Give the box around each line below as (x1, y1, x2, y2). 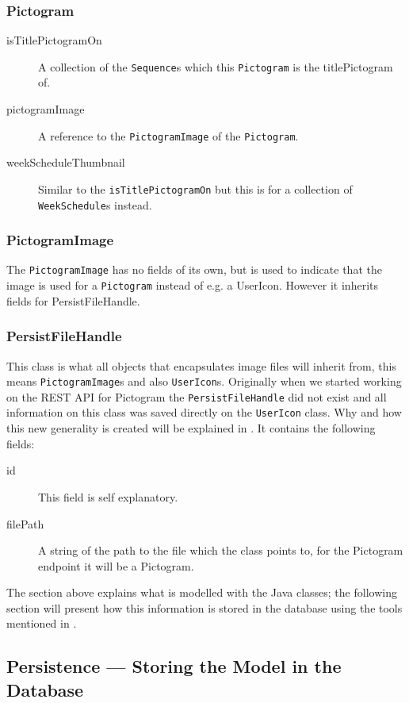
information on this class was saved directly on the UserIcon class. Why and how (6, 404, 402, 421)
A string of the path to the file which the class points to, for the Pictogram (38, 542, 403, 559)
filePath (6, 515, 44, 532)
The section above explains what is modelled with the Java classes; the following (6, 584, 397, 601)
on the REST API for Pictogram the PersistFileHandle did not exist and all (6, 388, 387, 405)
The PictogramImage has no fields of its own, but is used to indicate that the (6, 261, 382, 278)
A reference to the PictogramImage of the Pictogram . (38, 127, 299, 144)
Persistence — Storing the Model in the (6, 654, 342, 678)
